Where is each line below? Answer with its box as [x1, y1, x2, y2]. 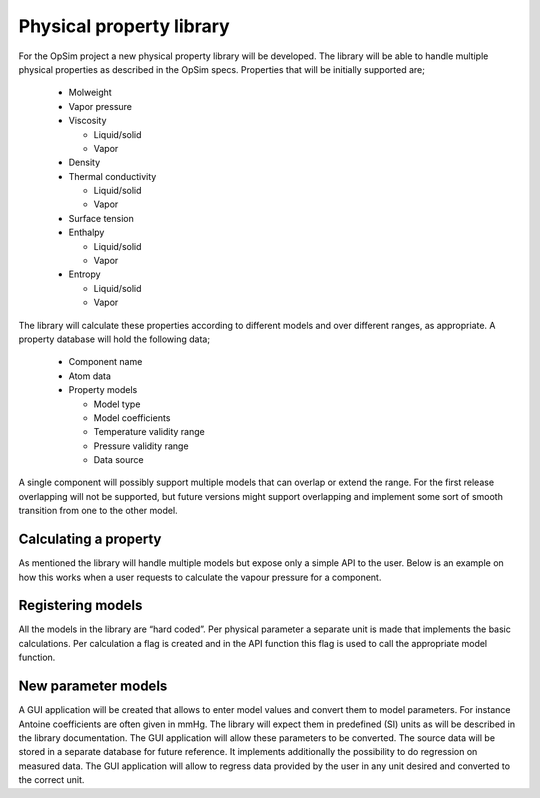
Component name [68, 356, 143, 368]
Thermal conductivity [68, 170, 157, 182]
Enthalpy [68, 226, 105, 239]
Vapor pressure [68, 100, 133, 112]
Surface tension [68, 212, 134, 224]
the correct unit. [18, 774, 85, 786]
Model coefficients [93, 411, 171, 424]
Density [68, 156, 101, 169]
